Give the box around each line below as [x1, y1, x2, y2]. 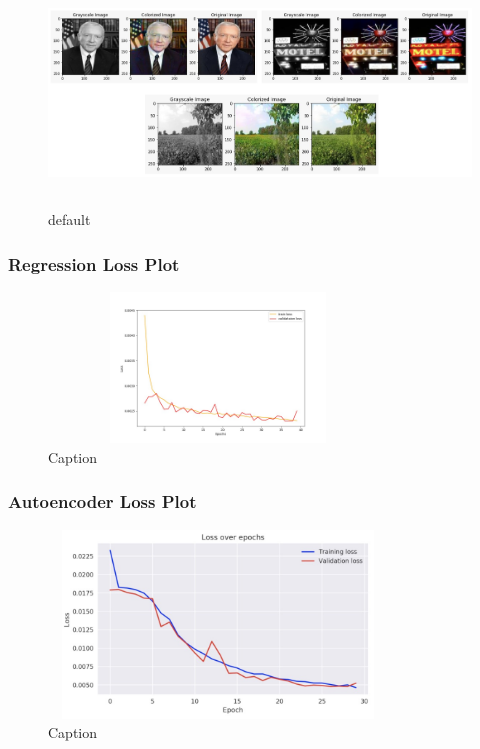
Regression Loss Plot [8, 251, 180, 276]
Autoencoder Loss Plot [8, 489, 197, 514]
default [48, 209, 91, 230]
